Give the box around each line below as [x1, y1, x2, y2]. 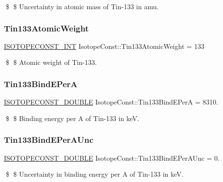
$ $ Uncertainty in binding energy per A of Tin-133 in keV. [5, 169, 184, 179]
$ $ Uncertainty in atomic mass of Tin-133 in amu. [5, 1, 159, 11]
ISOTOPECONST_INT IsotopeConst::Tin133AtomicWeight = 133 [4, 41, 205, 51]
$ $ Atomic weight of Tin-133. [5, 57, 97, 67]
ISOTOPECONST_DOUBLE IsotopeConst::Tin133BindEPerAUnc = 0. [4, 152, 220, 163]
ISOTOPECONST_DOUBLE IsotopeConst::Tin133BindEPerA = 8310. [4, 97, 218, 107]
